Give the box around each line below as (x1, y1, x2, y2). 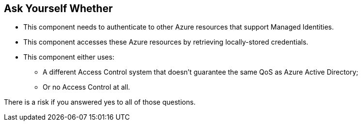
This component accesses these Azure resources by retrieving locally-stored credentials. (23, 38, 309, 47)
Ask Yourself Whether (4, 2, 113, 15)
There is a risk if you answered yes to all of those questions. (4, 98, 196, 107)
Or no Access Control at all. (43, 83, 130, 92)
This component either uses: (23, 53, 114, 62)
